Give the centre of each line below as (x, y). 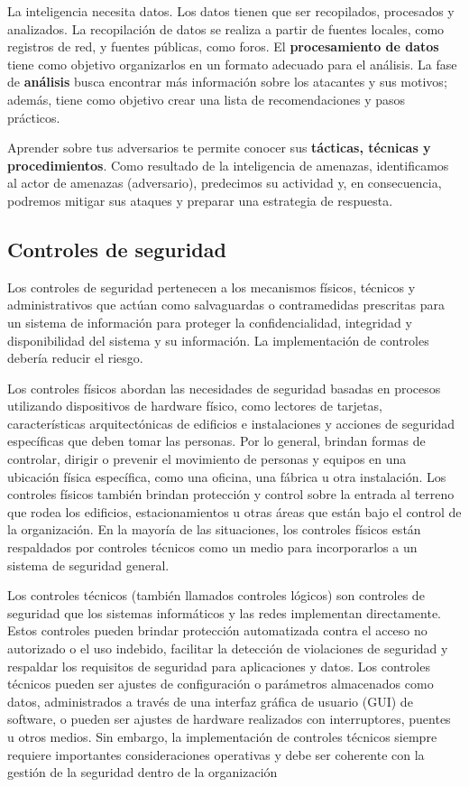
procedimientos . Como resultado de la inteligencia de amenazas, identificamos (228, 165)
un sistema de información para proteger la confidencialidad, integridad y (210, 322)
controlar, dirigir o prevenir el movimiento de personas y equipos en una (207, 459)
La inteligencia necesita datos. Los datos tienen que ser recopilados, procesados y (231, 11)
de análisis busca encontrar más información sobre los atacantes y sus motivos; (227, 82)
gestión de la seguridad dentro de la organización (143, 772)
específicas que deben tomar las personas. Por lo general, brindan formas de (216, 441)
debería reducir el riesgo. (75, 358)
